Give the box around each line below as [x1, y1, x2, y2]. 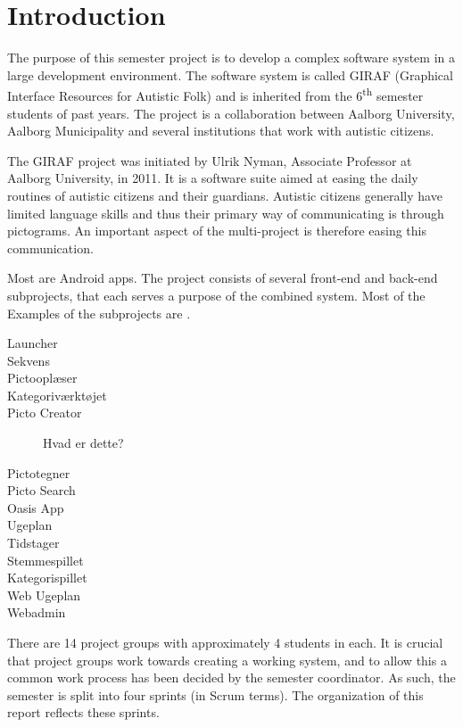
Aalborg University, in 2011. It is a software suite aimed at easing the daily [7, 169, 418, 187]
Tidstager [7, 533, 60, 552]
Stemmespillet [7, 550, 84, 569]
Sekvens [7, 351, 50, 369]
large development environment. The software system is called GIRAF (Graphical [7, 65, 453, 84]
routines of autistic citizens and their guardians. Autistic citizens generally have [7, 186, 442, 204]
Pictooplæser [7, 368, 78, 387]
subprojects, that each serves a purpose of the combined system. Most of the [7, 285, 426, 304]
